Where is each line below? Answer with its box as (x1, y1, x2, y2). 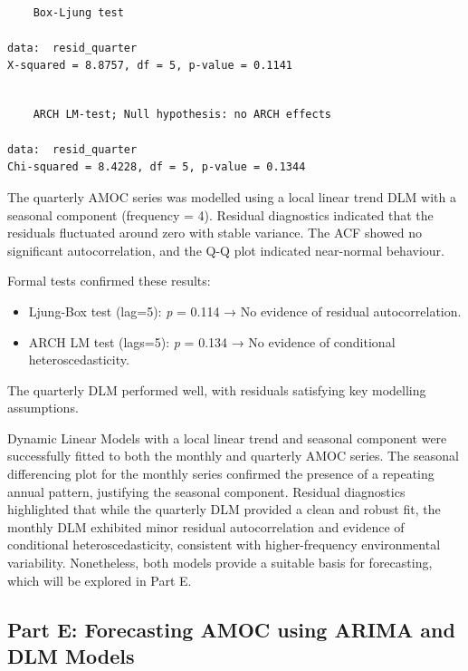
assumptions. (7, 398, 79, 417)
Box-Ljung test (33, 5, 124, 19)
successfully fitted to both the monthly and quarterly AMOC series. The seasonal (7, 446, 459, 465)
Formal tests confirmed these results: (7, 271, 211, 290)
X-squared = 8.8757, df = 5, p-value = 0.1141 (7, 59, 292, 73)
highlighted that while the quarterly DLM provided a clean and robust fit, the (7, 500, 441, 519)
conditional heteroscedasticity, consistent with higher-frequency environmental (7, 535, 441, 554)
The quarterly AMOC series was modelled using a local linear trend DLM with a (7, 187, 456, 206)
